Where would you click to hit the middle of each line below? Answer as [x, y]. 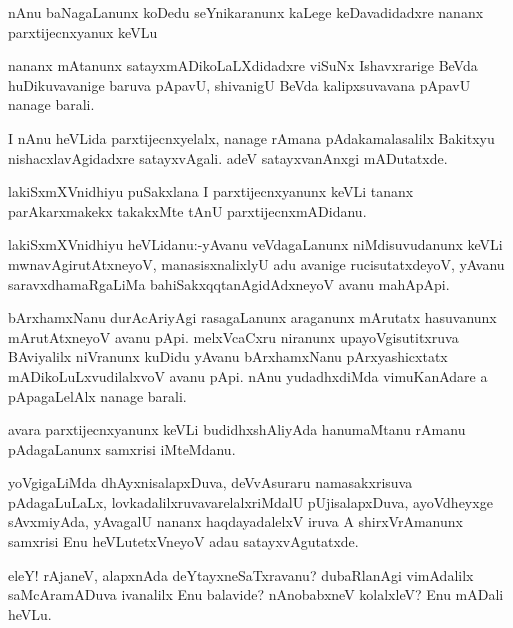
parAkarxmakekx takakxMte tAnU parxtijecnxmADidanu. [187, 210]
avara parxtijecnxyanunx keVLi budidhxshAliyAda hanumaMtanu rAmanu [237, 429]
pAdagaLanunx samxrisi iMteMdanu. [122, 448]
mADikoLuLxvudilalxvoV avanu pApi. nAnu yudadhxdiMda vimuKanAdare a [248, 375]
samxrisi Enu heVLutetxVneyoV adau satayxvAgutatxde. [183, 541]
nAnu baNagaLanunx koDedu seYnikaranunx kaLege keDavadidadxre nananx [246, 12]
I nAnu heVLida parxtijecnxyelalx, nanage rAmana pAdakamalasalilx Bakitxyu [251, 137]
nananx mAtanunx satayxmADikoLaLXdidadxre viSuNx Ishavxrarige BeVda [243, 65]
